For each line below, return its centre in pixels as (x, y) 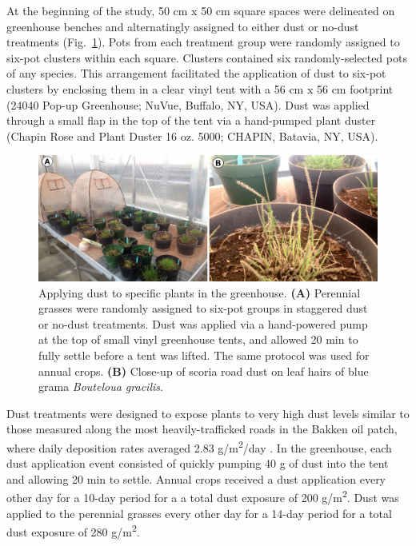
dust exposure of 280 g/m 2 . (73, 530)
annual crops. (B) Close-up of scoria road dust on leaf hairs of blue (204, 371)
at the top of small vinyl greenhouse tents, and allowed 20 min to (198, 339)
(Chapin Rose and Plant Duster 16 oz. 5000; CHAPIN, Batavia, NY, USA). (192, 136)
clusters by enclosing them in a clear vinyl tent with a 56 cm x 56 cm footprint (200, 88)
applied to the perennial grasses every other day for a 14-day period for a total (199, 513)
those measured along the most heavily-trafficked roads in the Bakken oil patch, (202, 429)
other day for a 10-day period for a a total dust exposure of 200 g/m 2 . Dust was (203, 496)
